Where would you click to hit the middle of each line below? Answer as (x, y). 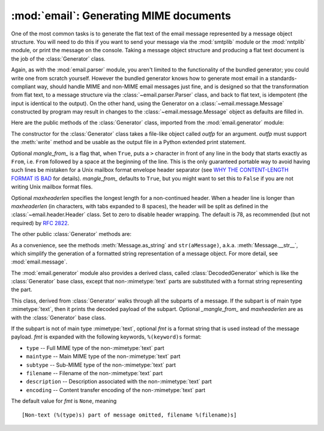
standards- (283, 78)
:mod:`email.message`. (39, 262)
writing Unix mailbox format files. (52, 187)
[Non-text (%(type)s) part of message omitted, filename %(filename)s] (129, 415)
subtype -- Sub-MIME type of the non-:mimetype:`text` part (101, 365)
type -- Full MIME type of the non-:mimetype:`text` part (95, 348)
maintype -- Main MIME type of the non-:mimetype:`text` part (103, 357)
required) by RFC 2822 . (40, 223)
